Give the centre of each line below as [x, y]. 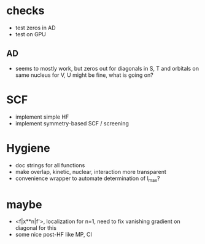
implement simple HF [42, 117]
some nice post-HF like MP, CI [53, 235]
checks [25, 11]
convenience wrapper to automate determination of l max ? [88, 179]
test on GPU [30, 34]
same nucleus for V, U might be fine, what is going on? [84, 75]
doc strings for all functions [50, 165]
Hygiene [28, 148]
